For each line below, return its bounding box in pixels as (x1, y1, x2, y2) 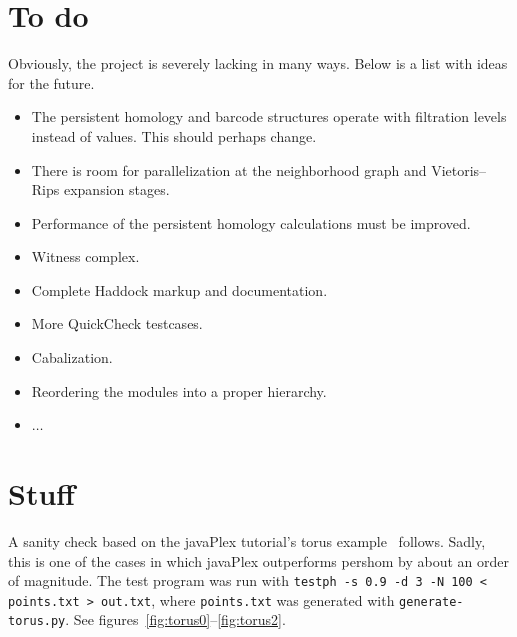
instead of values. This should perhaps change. (31, 125, 317, 146)
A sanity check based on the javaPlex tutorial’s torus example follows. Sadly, (8, 530, 486, 551)
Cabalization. (31, 347, 113, 368)
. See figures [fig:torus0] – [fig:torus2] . (65, 609, 286, 630)
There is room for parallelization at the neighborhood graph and (31, 159, 427, 180)
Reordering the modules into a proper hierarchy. (31, 380, 327, 401)
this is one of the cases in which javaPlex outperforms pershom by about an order (8, 550, 509, 571)
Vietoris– (431, 159, 487, 180)
